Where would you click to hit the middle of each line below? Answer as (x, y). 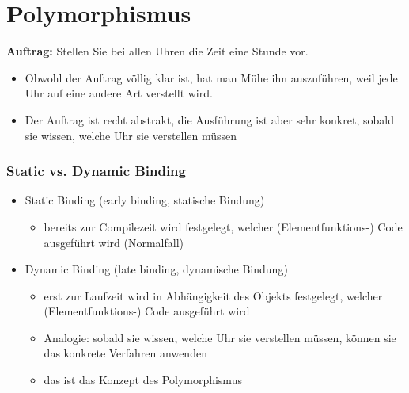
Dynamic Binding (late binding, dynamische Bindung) (156, 269)
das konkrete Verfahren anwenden (125, 353)
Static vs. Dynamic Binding (96, 171)
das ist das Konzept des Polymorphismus (143, 380)
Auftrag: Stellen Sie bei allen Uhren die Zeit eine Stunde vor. (157, 51)
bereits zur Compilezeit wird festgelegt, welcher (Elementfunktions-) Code (223, 226)
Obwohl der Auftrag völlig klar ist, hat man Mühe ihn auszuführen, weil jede (211, 77)
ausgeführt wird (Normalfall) (114, 242)
